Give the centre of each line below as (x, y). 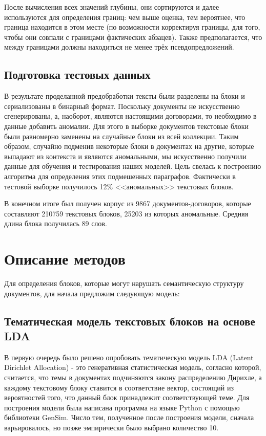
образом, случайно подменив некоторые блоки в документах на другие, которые (129, 146)
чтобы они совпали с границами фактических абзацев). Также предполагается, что (133, 37)
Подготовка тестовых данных (77, 74)
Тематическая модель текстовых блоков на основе (130, 321)
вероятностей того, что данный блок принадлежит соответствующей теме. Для (127, 397)
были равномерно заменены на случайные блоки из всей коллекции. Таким (121, 136)
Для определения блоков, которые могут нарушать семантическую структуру (124, 283)
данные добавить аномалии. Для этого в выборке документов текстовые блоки (126, 126)
